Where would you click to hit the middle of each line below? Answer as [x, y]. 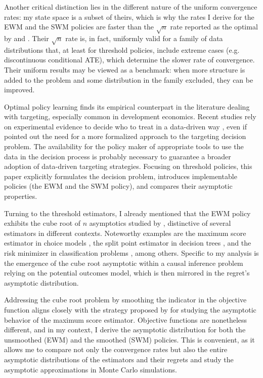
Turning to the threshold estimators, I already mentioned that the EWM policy [127, 213]
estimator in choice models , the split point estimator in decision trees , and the [128, 243]
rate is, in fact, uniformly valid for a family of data [144, 38]
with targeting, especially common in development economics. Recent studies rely [130, 116]
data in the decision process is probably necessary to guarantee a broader [118, 156]
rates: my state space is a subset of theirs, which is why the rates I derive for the [129, 16]
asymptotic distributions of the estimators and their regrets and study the [119, 359]
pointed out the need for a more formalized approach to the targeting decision [125, 136]
